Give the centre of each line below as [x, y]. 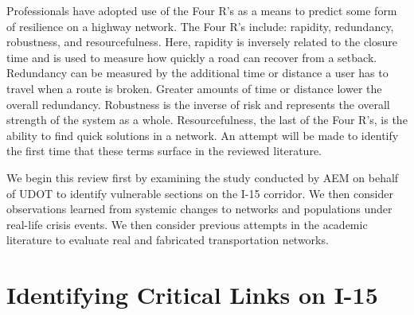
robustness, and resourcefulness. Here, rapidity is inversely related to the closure [202, 42]
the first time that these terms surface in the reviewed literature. [164, 151]
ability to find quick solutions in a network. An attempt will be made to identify [203, 135]
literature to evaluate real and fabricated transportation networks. [168, 240]
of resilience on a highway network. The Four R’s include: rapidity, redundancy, [200, 26]
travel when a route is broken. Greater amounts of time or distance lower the [194, 88]
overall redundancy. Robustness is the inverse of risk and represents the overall [198, 104]
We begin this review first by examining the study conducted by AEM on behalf [203, 177]
